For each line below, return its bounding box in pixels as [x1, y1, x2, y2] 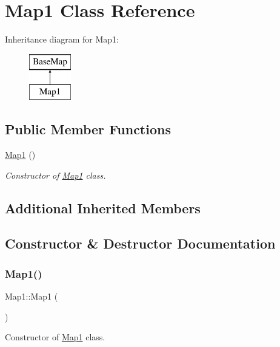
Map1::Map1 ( [5, 290, 58, 303]
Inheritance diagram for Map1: [5, 33, 119, 46]
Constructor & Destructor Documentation [5, 234, 276, 253]
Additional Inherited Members [5, 198, 201, 217]
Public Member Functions [5, 120, 171, 139]
